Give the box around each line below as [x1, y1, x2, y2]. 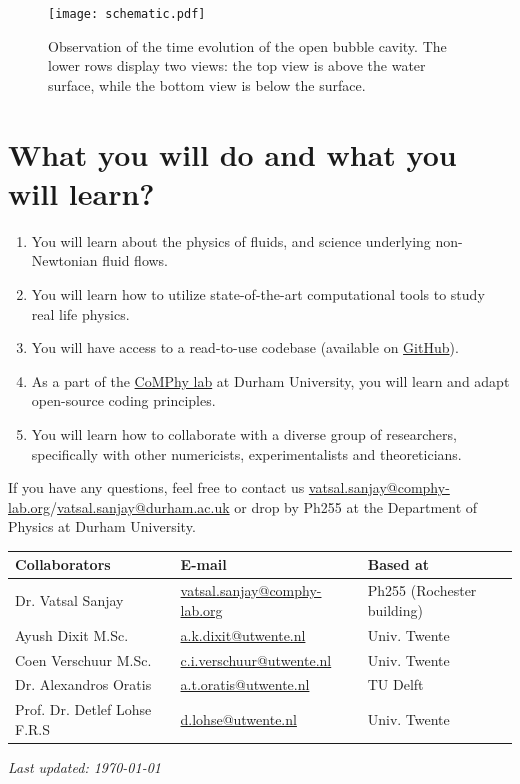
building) [367, 599, 423, 620]
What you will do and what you [8, 133, 457, 174]
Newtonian [31, 250, 98, 271]
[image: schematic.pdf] [48, 7, 206, 21]
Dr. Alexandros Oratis [15, 674, 152, 695]
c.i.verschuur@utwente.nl [180, 649, 332, 670]
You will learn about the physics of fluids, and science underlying [31, 230, 431, 251]
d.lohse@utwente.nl [180, 708, 297, 729]
